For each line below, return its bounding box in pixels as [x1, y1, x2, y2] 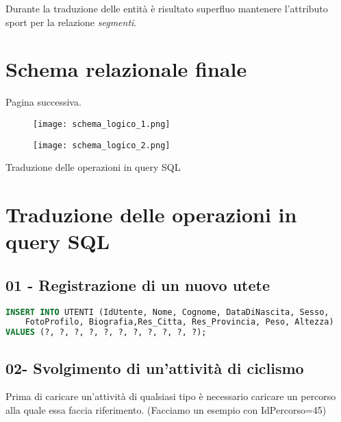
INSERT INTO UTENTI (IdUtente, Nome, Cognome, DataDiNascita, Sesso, [5, 307, 329, 317]
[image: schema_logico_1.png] [33, 119, 170, 129]
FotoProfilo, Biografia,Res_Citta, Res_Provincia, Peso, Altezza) [25, 317, 334, 327]
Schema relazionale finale [5, 55, 247, 83]
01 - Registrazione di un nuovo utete [5, 274, 270, 295]
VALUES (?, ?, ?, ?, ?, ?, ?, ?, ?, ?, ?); [5, 327, 207, 338]
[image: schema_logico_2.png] [33, 140, 170, 150]
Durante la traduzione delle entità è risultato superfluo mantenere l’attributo [5, 1, 328, 15]
